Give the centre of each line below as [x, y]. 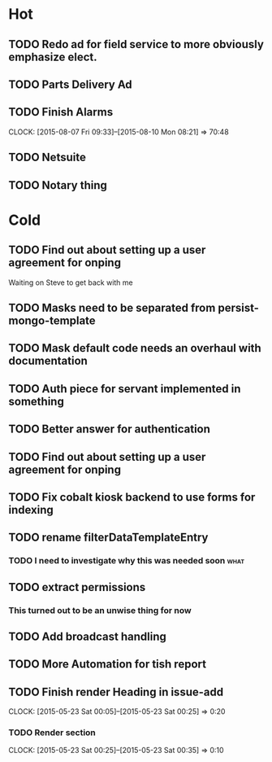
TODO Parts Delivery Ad [70, 84]
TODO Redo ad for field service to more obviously [136, 44]
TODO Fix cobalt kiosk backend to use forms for [132, 497]
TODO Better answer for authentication [110, 429]
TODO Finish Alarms [61, 112]
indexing [31, 510]
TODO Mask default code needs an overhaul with [135, 348]
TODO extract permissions [77, 587]
